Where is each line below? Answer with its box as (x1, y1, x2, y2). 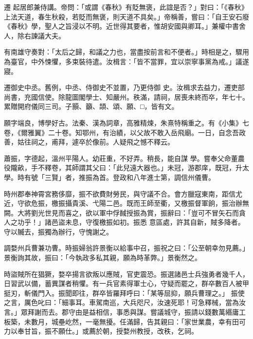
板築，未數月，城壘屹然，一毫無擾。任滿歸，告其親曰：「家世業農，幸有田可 (4, 316, 246, 326)
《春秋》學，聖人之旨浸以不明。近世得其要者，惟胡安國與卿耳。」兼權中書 (4, 21, 239, 31)
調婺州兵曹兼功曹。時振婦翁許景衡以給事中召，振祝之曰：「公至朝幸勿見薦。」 (4, 243, 249, 253)
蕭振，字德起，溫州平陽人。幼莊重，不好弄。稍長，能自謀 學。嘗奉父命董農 (4, 153, 245, 163)
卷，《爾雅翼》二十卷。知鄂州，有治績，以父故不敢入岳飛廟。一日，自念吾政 (4, 127, 246, 137)
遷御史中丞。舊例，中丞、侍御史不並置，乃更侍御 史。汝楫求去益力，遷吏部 (4, 82, 245, 92)
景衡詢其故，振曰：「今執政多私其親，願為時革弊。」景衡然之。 (4, 252, 201, 263)
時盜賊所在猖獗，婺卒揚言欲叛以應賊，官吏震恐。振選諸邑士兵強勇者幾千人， (4, 268, 249, 279)
